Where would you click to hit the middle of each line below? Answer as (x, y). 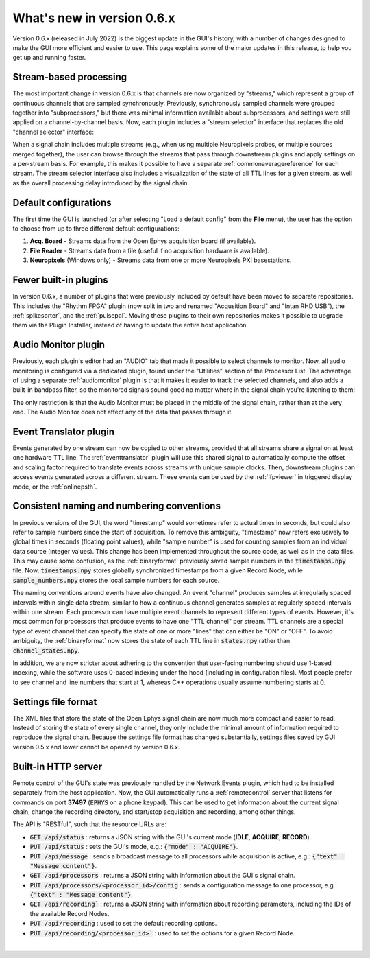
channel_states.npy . (46, 650)
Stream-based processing (70, 77)
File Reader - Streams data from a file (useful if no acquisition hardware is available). (150, 250)
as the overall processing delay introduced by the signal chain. (101, 183)
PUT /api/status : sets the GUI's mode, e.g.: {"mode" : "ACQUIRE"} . (134, 847)
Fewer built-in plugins (61, 280)
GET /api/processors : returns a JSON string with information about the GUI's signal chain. (162, 876)
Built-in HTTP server (58, 766)
